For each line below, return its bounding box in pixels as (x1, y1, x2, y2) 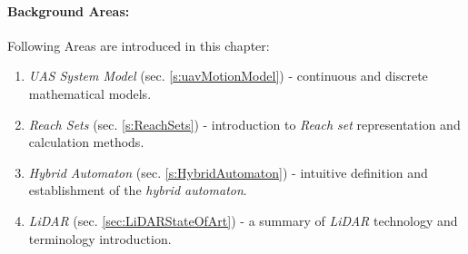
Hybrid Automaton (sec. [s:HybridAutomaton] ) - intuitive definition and (28, 162, 428, 181)
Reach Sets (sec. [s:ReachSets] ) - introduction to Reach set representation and (28, 114, 461, 133)
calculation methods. (28, 132, 144, 151)
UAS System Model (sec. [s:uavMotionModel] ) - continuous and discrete (28, 66, 428, 85)
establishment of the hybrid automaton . (28, 181, 247, 200)
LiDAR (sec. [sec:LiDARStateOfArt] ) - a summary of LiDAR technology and (28, 210, 458, 230)
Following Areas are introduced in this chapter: (7, 35, 270, 54)
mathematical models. (28, 83, 152, 103)
